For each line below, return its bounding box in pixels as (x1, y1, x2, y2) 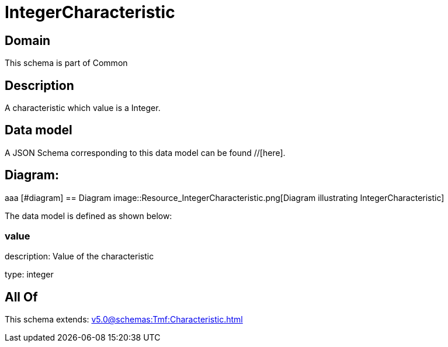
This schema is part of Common (5, 58, 128, 68)
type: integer (5, 269, 54, 280)
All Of (5, 289, 38, 304)
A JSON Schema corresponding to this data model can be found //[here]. (5, 147, 286, 158)
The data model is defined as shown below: (5, 210, 172, 221)
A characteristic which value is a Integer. (5, 103, 161, 113)
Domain (5, 33, 51, 48)
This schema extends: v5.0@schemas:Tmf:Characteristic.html (5, 314, 243, 325)
